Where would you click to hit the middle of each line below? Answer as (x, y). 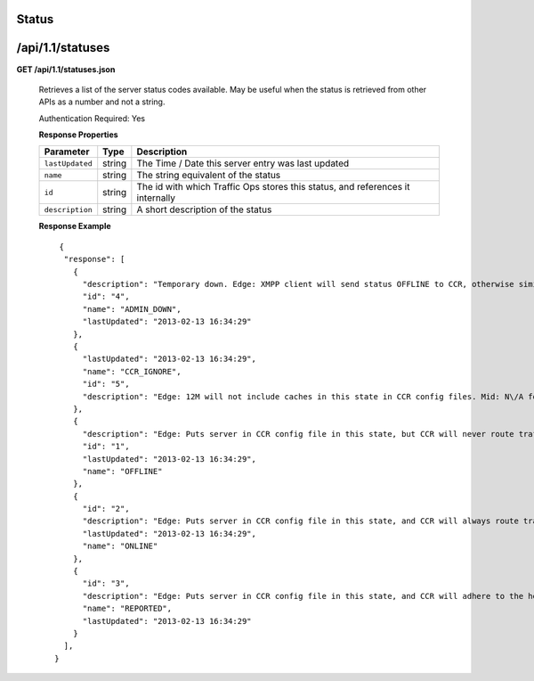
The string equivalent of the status (209, 176)
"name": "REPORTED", (127, 609)
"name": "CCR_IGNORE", (132, 371)
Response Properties (79, 135)
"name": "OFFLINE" (122, 471)
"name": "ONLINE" (120, 546)
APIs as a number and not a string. (102, 102)
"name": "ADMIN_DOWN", (132, 309)
